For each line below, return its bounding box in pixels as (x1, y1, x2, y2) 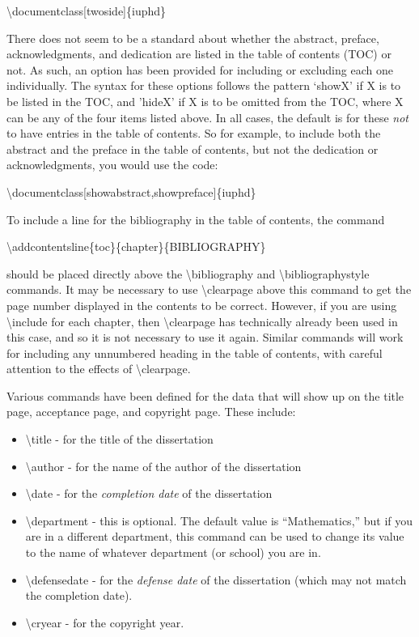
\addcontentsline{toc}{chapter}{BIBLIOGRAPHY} (6, 238, 266, 255)
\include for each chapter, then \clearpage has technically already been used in (6, 312, 398, 329)
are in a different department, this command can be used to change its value (25, 528, 404, 545)
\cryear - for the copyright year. (25, 614, 184, 631)
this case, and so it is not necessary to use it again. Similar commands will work (6, 329, 404, 346)
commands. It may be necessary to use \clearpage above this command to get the (6, 281, 412, 298)
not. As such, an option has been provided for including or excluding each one (6, 61, 393, 78)
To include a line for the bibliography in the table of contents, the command (6, 210, 385, 227)
